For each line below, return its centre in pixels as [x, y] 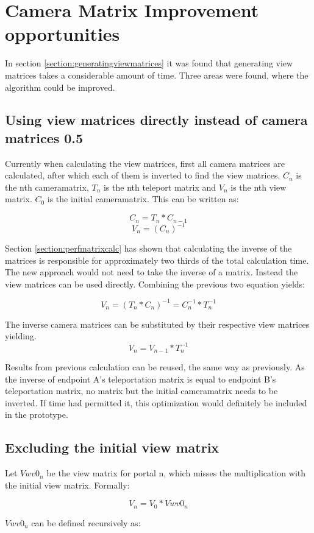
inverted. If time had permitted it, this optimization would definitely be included [156, 402]
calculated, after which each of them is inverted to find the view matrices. [143, 175]
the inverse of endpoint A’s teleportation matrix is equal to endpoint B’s [141, 379]
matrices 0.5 [44, 137]
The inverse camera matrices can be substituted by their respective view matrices [157, 324]
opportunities [62, 34]
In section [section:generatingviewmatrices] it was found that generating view [149, 63]
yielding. [21, 336]
